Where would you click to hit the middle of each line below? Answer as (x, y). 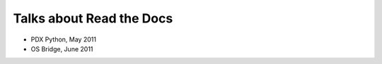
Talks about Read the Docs (93, 18)
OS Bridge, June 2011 (62, 49)
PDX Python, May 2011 (64, 39)
